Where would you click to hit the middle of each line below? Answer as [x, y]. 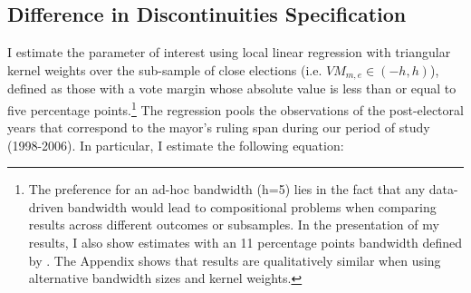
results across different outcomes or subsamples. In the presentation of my [234, 225]
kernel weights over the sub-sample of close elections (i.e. [165, 69]
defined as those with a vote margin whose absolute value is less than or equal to [232, 88]
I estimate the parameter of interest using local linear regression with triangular [229, 52]
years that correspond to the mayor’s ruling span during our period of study [219, 127]
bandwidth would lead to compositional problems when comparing [252, 206]
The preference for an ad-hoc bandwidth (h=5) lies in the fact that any [227, 189]
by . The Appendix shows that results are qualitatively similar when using [235, 260]
